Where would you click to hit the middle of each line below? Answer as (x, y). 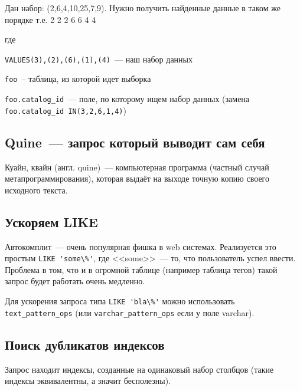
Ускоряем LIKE (51, 221)
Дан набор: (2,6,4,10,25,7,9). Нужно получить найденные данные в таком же (143, 8)
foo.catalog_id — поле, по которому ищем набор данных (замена (127, 99)
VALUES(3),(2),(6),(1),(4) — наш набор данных (99, 59)
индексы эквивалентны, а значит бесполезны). (88, 381)
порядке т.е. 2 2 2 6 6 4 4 (50, 19)
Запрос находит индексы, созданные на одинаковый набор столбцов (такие (139, 369)
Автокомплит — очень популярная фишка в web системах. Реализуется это (141, 246)
